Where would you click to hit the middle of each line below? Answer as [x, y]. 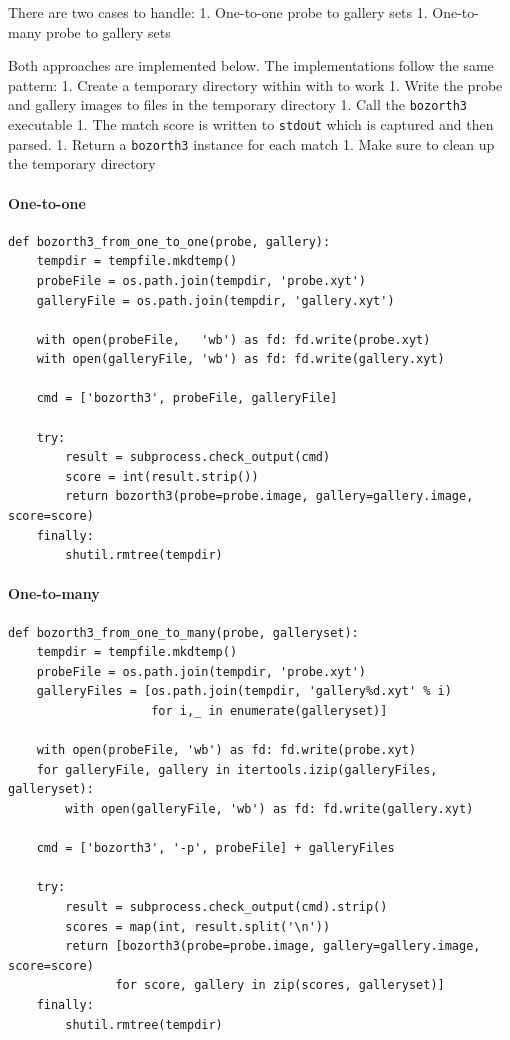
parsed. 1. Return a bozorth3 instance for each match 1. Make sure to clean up [251, 143]
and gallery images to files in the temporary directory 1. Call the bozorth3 [237, 104]
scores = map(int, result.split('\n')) [198, 926]
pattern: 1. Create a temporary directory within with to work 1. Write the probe [255, 84]
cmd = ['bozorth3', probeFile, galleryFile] [187, 398]
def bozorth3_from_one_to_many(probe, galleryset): [183, 632]
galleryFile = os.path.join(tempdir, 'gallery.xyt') [215, 300]
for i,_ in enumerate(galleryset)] [269, 711]
